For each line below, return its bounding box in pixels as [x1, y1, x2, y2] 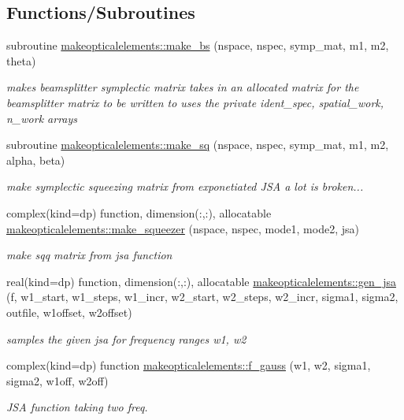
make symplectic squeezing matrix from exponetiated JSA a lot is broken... [6, 178, 364, 195]
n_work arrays [6, 110, 78, 126]
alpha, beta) [6, 151, 65, 168]
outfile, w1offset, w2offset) [6, 303, 132, 320]
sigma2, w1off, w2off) [6, 372, 109, 388]
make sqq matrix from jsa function [6, 247, 172, 263]
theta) [6, 52, 36, 69]
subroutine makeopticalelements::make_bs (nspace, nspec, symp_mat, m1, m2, [6, 37, 389, 54]
